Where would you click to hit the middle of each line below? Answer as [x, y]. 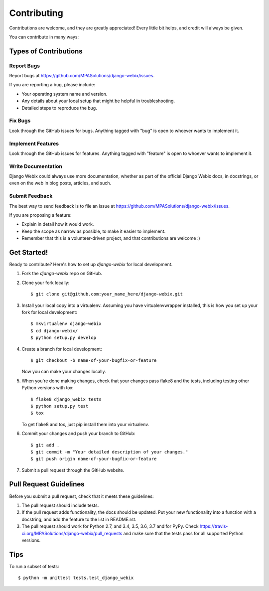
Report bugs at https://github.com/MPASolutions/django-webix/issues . [82, 76]
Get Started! [29, 252]
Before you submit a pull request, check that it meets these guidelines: [81, 496]
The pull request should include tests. [60, 505]
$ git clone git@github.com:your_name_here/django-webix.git [107, 294]
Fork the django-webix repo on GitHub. [62, 274]
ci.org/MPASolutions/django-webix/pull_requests [72, 533]
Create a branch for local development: [62, 349]
